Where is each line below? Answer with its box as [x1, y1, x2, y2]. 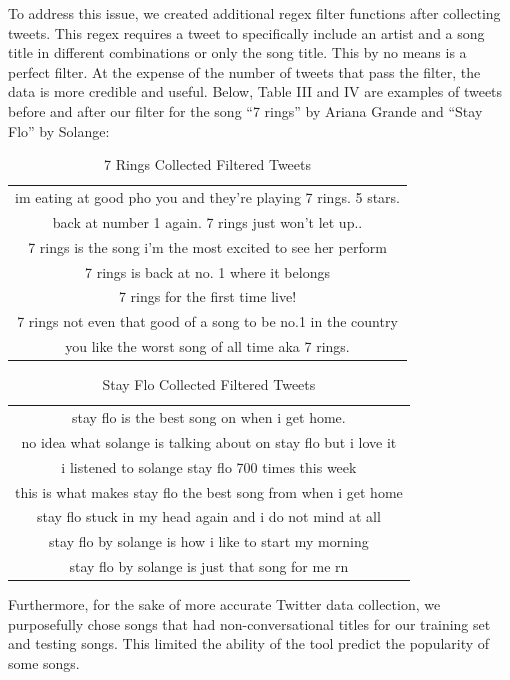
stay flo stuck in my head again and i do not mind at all [36, 506, 381, 527]
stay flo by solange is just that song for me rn [69, 556, 349, 577]
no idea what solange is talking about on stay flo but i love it [21, 431, 397, 452]
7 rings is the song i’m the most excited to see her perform [28, 236, 387, 257]
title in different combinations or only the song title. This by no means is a [8, 42, 467, 63]
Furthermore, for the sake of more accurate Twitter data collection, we [8, 594, 441, 615]
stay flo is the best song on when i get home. [72, 407, 346, 427]
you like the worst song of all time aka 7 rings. [65, 336, 350, 357]
